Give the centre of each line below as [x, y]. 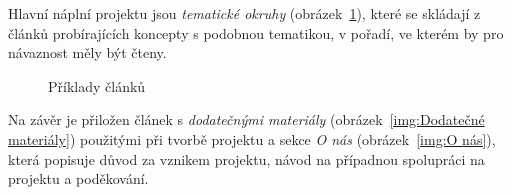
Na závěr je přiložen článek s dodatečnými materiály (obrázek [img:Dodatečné [246, 119]
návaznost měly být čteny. [87, 52]
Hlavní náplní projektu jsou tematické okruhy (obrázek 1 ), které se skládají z [244, 13]
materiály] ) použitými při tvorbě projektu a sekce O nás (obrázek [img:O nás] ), [252, 138]
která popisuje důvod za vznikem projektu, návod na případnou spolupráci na [246, 158]
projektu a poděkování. [78, 178]
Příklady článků [97, 85]
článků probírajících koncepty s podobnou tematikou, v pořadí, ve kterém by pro [256, 32]
